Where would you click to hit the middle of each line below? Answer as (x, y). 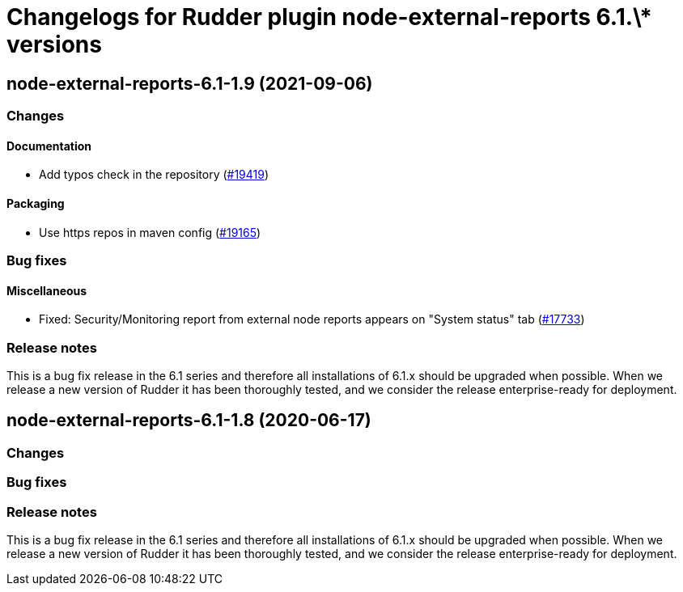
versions (54, 44)
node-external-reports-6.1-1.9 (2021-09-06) (190, 83)
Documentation (49, 146)
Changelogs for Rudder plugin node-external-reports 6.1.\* (329, 17)
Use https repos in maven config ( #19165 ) (150, 232)
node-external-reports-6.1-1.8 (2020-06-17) (189, 421)
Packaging (36, 203)
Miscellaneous (47, 290)
